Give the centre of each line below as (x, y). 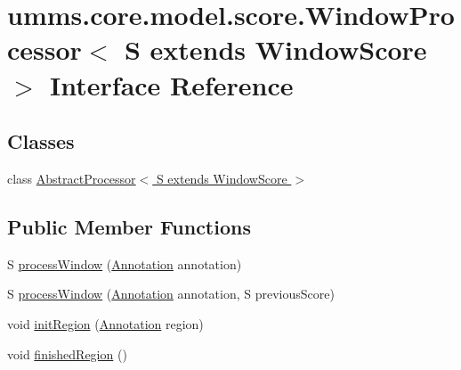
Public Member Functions (129, 226)
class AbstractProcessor (72, 178)
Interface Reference (172, 84)
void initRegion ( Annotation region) (105, 323)
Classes (41, 141)
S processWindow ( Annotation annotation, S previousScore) (171, 294)
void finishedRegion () (67, 354)
